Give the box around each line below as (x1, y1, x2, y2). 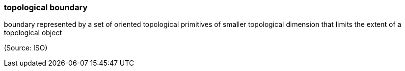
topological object (4, 28, 62, 37)
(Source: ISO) (4, 44, 48, 52)
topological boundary (4, 2, 88, 12)
